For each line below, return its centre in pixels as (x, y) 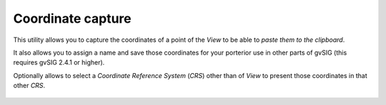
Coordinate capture (72, 18)
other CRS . (29, 86)
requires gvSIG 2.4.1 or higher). (59, 62)
